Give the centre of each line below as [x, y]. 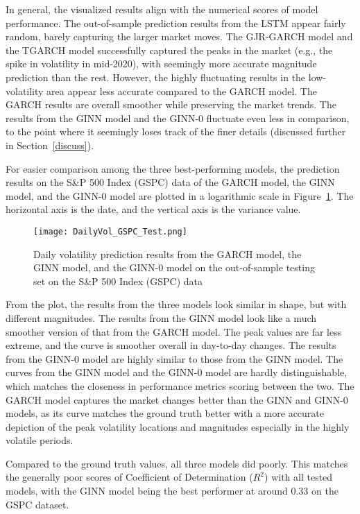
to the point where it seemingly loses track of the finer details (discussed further [176, 131]
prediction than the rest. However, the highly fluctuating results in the [156, 77]
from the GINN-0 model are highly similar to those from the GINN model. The [174, 358]
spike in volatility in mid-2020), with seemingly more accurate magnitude [161, 63]
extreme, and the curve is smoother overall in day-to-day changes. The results [171, 345]
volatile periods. [40, 440]
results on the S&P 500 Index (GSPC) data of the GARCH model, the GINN [170, 182]
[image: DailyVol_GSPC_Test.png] [110, 231]
